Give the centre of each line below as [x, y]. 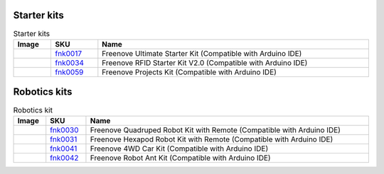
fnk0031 [64, 139]
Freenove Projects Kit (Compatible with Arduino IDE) [190, 72]
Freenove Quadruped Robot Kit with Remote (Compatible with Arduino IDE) [215, 129]
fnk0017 [68, 53]
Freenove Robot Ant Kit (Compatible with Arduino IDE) [180, 158]
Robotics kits [43, 92]
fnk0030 [64, 129]
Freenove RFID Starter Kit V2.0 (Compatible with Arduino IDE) [205, 62]
